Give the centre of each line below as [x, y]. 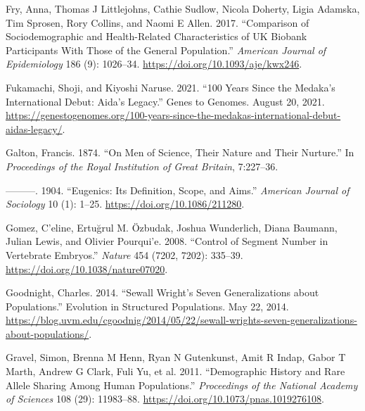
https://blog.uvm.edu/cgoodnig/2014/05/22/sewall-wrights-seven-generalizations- [181, 320]
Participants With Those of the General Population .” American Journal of [166, 50]
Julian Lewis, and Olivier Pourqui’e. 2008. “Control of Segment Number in [167, 241]
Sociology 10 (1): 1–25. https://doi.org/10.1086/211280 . [125, 204]
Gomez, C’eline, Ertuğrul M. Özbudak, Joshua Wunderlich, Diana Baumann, [172, 227]
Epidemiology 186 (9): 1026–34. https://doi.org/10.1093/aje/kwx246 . [154, 64]
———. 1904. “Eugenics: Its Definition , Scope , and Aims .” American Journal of [178, 190]
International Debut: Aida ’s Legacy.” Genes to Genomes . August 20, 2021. [165, 101]
